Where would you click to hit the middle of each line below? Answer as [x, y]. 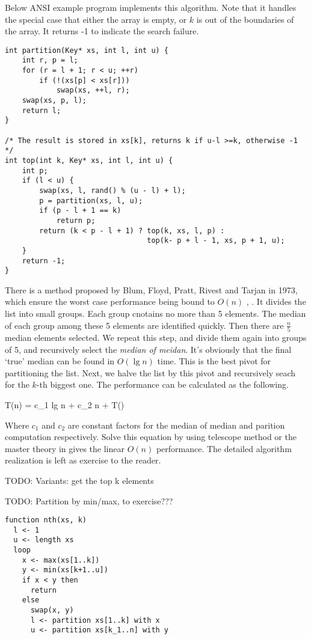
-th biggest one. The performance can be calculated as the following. [162, 384]
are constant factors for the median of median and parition [176, 425]
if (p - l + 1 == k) [80, 211]
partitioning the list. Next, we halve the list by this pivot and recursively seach [150, 372]
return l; [42, 110]
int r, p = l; [50, 60]
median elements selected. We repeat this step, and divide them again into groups [156, 337]
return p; [76, 220]
